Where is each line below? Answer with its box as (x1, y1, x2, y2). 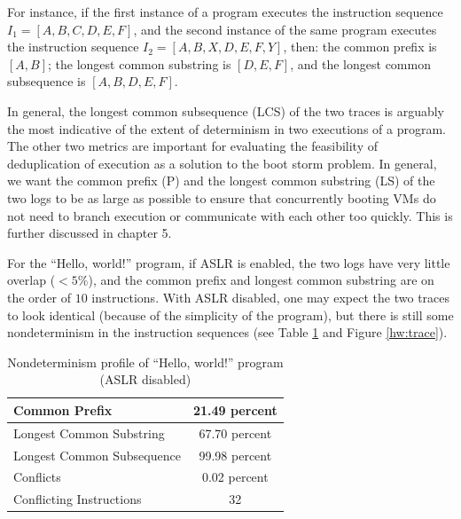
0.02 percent (201, 468, 269, 486)
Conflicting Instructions (13, 490, 142, 508)
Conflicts (13, 468, 61, 486)
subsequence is (7, 72, 86, 90)
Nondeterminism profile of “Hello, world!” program (7, 352, 284, 371)
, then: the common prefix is (283, 37, 437, 56)
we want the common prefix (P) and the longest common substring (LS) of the (7, 171, 435, 190)
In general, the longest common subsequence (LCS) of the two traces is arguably (7, 101, 444, 120)
